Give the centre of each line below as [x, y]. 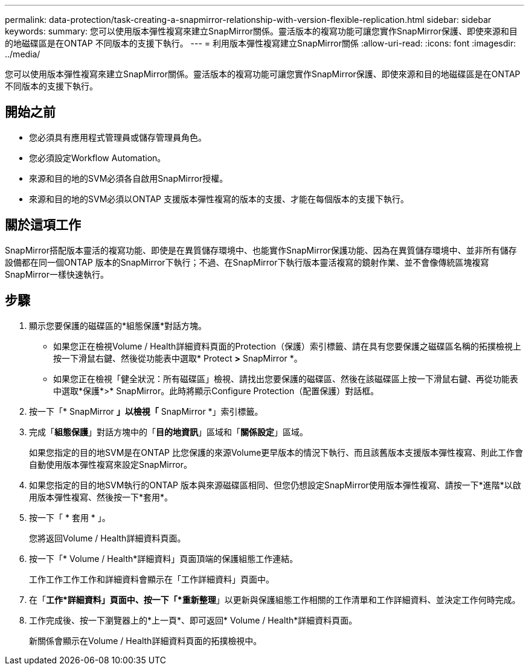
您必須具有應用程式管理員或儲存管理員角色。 [118, 137]
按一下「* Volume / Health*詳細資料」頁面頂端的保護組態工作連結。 [164, 558]
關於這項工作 [43, 225]
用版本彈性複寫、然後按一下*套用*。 [101, 497]
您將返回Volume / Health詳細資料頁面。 [107, 538]
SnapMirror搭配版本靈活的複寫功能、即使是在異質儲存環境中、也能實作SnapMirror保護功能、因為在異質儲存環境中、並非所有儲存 [261, 250]
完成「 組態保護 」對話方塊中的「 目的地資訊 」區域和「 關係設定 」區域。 [168, 432]
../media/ [23, 54]
